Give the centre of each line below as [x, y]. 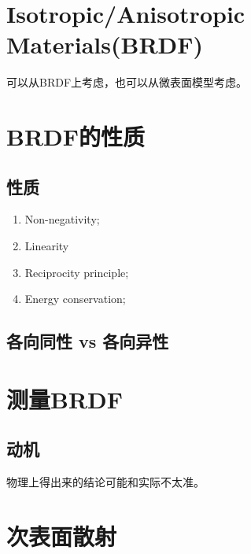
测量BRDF [65, 399]
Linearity [47, 246]
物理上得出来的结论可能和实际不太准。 [105, 482]
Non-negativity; [62, 219]
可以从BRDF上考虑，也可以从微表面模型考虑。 [127, 82]
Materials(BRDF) [105, 44]
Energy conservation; [75, 299]
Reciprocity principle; [77, 272]
